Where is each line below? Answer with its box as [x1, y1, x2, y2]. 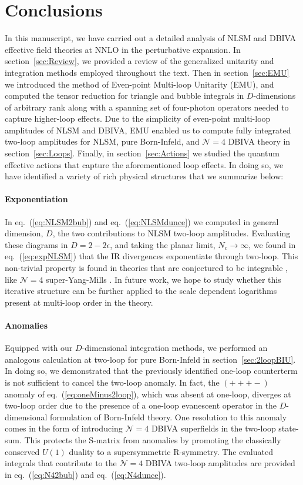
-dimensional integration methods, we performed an [82, 342, 268, 354]
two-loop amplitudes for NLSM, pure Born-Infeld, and [5, 135, 200, 148]
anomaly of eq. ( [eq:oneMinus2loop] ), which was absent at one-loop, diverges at [5, 387, 291, 400]
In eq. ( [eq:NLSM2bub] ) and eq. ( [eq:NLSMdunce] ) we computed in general [5, 215, 279, 228]
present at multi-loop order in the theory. [5, 296, 153, 308]
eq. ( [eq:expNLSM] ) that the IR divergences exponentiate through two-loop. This [5, 250, 298, 262]
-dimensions [253, 89, 296, 102]
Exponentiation [5, 193, 68, 205]
